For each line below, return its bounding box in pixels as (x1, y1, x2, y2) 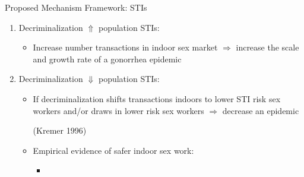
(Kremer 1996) (33, 124, 87, 137)
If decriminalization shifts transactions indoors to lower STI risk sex (33, 92, 281, 105)
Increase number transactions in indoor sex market (33, 41, 218, 53)
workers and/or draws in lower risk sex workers (33, 104, 204, 116)
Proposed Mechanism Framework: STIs (5, 1, 147, 13)
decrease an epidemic (222, 104, 299, 116)
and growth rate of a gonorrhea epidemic (33, 52, 182, 65)
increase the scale (236, 41, 299, 53)
